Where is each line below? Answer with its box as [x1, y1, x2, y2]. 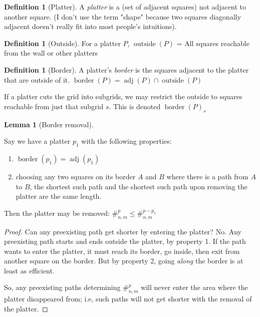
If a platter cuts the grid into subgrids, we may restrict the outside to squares [4, 91, 242, 102]
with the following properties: [81, 136, 172, 146]
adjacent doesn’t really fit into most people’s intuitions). [4, 21, 177, 32]
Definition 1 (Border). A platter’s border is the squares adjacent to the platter [4, 64, 249, 75]
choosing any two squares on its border [16, 171, 136, 181]
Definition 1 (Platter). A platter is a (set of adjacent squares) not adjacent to [4, 2, 246, 12]
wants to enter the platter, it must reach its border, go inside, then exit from [4, 245, 240, 256]
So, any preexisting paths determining [4, 282, 121, 292]
